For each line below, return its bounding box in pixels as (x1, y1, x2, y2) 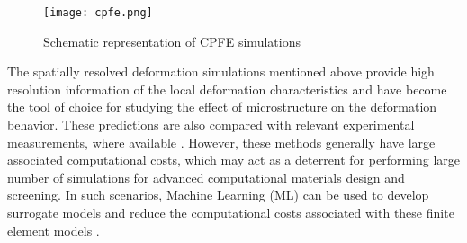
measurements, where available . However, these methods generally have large (7, 132, 436, 151)
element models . (7, 220, 100, 239)
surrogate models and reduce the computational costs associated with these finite (7, 203, 454, 221)
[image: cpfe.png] (43, 6, 153, 19)
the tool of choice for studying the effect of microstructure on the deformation (7, 97, 437, 116)
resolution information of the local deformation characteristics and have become (7, 79, 447, 98)
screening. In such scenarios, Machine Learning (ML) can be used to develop (7, 185, 429, 204)
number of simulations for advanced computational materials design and (7, 167, 405, 186)
